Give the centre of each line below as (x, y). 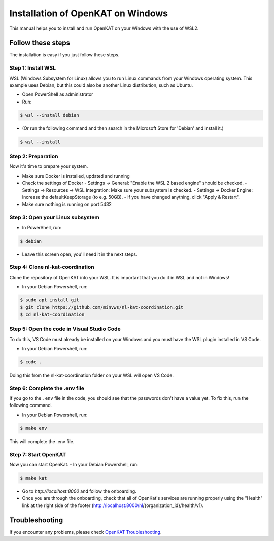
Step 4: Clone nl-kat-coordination (52, 267)
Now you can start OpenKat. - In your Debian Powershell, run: (74, 464)
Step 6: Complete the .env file (47, 388)
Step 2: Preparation (34, 156)
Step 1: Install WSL (32, 68)
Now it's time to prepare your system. (49, 166)
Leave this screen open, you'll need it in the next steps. (80, 254)
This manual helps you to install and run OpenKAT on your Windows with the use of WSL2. (104, 28)
